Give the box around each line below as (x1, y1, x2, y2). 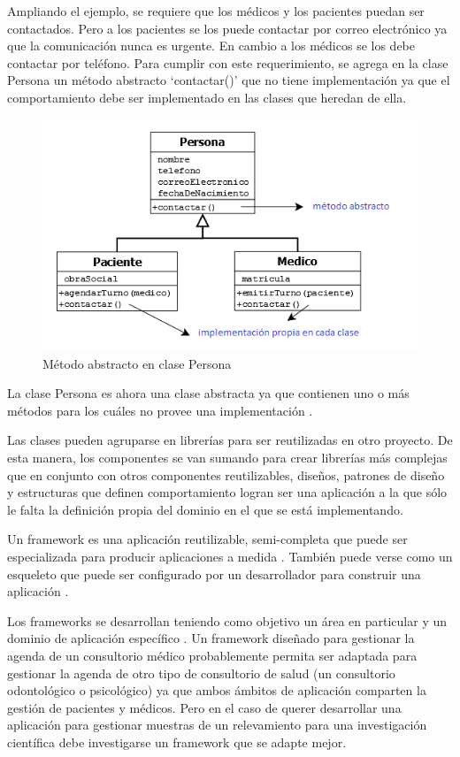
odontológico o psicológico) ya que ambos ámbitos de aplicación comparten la (7, 681, 426, 700)
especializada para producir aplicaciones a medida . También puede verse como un (7, 547, 453, 565)
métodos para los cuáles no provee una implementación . (7, 401, 313, 419)
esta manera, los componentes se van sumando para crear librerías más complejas (7, 448, 448, 467)
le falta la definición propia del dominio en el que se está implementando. (7, 500, 403, 518)
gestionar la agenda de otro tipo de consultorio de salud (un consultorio (7, 663, 395, 682)
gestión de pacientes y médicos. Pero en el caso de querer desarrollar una (7, 698, 402, 716)
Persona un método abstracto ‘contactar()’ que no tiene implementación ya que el (7, 71, 450, 89)
